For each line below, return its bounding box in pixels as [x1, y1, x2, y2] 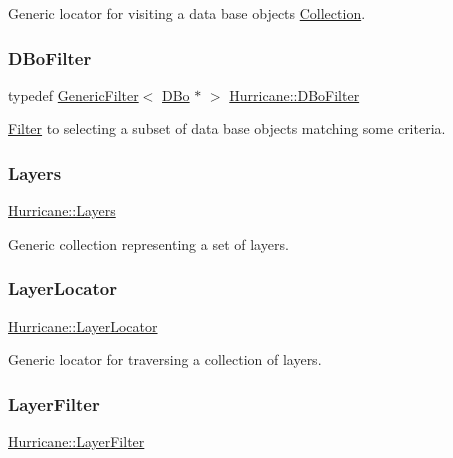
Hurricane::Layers [8, 200, 116, 221]
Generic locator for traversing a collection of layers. [8, 349, 322, 370]
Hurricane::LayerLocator [8, 315, 158, 336]
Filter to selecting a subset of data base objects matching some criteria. [8, 118, 446, 139]
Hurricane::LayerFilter [8, 431, 145, 452]
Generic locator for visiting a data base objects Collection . [8, 3, 366, 23]
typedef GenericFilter [8, 84, 139, 105]
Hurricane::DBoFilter [229, 84, 360, 105]
